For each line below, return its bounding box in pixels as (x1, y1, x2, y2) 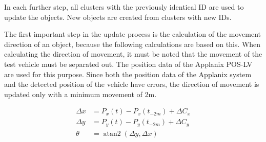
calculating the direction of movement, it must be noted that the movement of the (4, 49, 262, 59)
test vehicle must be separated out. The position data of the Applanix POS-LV (4, 58, 253, 69)
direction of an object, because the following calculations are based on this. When (4, 38, 261, 49)
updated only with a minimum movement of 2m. (4, 88, 157, 99)
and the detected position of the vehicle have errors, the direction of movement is (4, 79, 259, 89)
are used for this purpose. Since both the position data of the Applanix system (4, 68, 252, 79)
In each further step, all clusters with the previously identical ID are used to (4, 2, 244, 12)
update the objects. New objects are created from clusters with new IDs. (4, 11, 232, 22)
